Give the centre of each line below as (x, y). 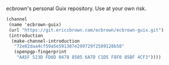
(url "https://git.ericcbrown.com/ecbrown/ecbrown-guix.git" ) (86, 30)
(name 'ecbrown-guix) (35, 25)
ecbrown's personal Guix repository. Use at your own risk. (76, 8)
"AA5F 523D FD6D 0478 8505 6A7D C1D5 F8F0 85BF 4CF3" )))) (89, 57)
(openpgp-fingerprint (40, 52)
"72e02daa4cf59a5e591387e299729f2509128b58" (69, 46)
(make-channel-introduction (46, 41)
